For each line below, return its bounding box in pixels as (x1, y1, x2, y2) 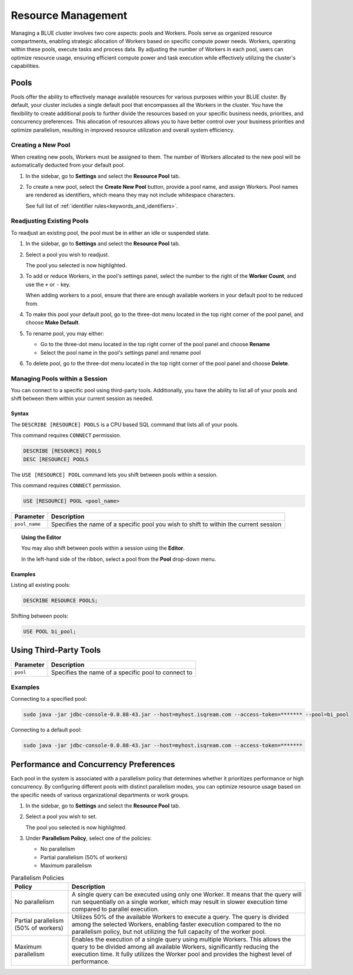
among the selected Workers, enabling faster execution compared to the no (71, 920, 281, 928)
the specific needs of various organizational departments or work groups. (11, 791, 189, 799)
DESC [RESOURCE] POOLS (23, 456, 89, 462)
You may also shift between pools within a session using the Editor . (21, 544, 185, 551)
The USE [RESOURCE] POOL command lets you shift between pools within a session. (11, 471, 218, 478)
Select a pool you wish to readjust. (25, 251, 109, 258)
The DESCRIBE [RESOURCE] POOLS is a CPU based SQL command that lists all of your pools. (11, 421, 239, 428)
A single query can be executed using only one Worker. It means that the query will (71, 891, 302, 899)
